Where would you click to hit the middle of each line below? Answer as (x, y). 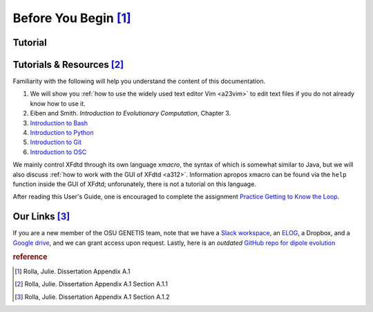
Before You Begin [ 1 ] (72, 18)
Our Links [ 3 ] (41, 217)
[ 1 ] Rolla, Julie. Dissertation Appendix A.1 (73, 271)
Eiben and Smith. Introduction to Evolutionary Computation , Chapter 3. (131, 113)
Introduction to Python (62, 133)
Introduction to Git (56, 143)
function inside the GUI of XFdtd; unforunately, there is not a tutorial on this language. (135, 184)
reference (30, 257)
